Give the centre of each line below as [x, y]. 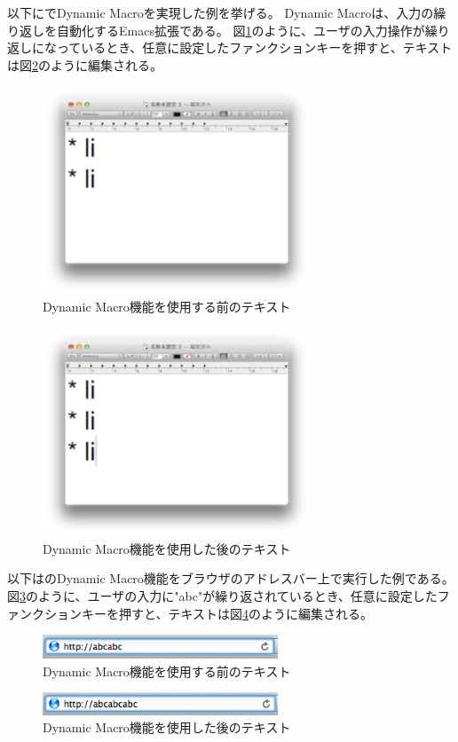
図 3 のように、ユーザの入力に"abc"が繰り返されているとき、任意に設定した [222, 596]
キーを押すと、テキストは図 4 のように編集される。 [227, 613]
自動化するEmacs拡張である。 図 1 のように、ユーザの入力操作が [241, 30]
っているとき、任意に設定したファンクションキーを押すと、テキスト [254, 47]
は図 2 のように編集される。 [85, 64]
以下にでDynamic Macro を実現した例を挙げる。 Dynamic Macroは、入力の [221, 12]
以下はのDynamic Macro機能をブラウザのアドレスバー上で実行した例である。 [231, 578]
